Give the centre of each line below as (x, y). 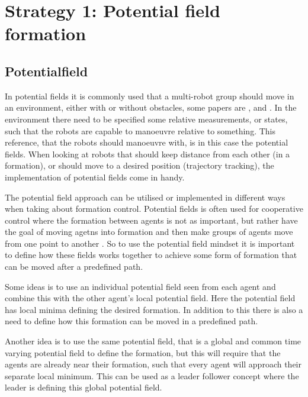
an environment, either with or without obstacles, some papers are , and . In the (151, 107)
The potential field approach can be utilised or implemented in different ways (145, 197)
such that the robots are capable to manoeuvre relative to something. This (140, 130)
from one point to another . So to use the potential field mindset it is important (150, 243)
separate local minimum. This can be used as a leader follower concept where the (152, 375)
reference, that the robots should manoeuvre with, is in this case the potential (147, 142)
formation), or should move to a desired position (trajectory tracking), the (139, 165)
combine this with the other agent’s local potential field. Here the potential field (150, 298)
